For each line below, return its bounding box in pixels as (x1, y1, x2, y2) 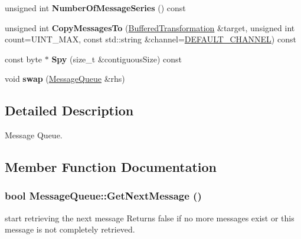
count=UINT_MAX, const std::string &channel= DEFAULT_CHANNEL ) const (5, 33, 296, 45)
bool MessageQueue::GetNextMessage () (5, 188, 202, 203)
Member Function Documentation (5, 158, 217, 176)
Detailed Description (5, 101, 134, 119)
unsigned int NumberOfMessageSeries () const (5, 2, 186, 14)
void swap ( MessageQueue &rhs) (5, 72, 125, 85)
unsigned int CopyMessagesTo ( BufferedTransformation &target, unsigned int (5, 21, 295, 34)
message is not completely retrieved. (5, 223, 135, 235)
